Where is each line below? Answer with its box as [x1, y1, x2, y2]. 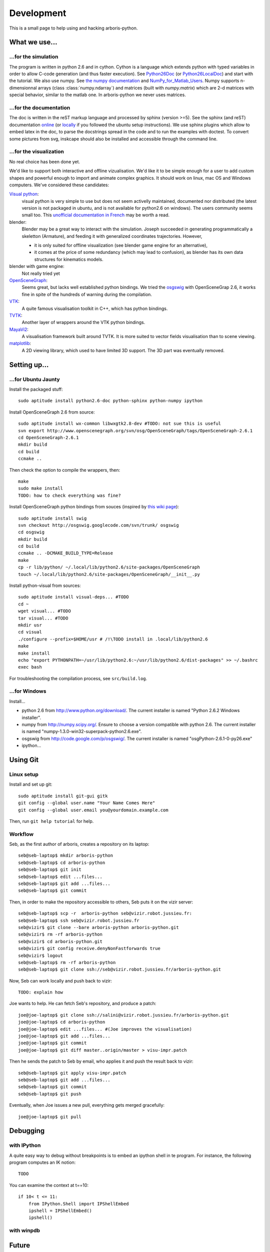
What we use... [9, 38, 57, 47]
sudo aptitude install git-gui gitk [18, 793, 108, 799]
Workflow [9, 830, 34, 837]
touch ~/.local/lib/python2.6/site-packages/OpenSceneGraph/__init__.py [18, 571, 200, 577]
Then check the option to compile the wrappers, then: [9, 467, 120, 473]
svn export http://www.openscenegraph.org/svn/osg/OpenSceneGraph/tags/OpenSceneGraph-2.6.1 [18, 428, 253, 433]
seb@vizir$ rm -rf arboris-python [18, 931, 102, 937]
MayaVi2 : [9, 326, 28, 333]
